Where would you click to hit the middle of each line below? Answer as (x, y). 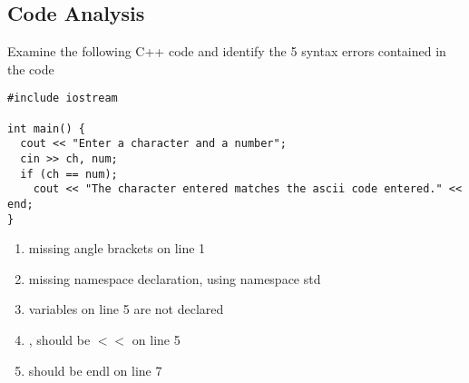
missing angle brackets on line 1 (117, 248)
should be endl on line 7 (95, 370)
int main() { (46, 128)
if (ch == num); (69, 174)
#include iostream (63, 98)
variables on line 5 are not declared (126, 309)
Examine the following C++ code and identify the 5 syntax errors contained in (227, 51)
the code (31, 69)
